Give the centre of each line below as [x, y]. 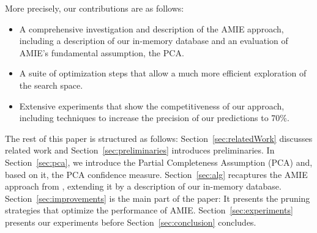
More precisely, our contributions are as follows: [95, 8]
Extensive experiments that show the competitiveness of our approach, [152, 105]
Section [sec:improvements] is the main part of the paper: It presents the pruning [158, 198]
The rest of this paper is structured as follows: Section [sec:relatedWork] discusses [159, 138]
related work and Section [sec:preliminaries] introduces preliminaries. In [140, 150]
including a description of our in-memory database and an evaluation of [154, 41]
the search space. [51, 85]
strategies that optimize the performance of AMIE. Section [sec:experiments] [149, 210]
